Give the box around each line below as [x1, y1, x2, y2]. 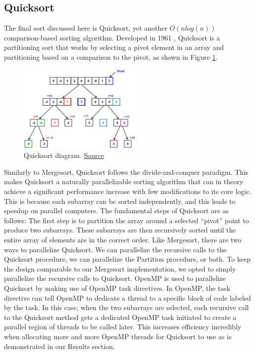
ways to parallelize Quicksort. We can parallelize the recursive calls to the [4, 244, 227, 254]
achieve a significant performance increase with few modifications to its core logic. [4, 186, 252, 196]
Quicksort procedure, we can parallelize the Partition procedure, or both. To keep [4, 254, 251, 264]
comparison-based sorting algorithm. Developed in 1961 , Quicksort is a [4, 32, 220, 42]
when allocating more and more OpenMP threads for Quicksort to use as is [4, 331, 232, 341]
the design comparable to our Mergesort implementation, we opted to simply [4, 263, 236, 274]
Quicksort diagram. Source [24, 150, 104, 160]
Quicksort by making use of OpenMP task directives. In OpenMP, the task [4, 283, 230, 293]
